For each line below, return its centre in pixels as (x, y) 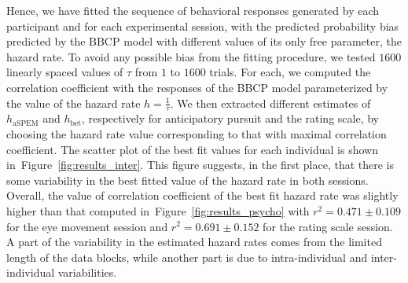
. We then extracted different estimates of (270, 103)
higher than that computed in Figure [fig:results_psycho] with (158, 210)
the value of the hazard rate (74, 103)
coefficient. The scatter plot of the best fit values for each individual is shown (192, 149)
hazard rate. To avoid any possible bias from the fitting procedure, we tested (191, 56)
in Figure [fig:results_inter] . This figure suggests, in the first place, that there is (200, 165)
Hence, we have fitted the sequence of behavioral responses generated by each (193, 10)
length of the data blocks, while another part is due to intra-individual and (187, 257)
